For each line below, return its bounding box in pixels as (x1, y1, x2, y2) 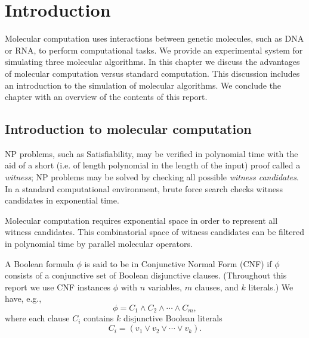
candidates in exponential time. (5, 194, 119, 206)
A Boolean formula (5, 257, 74, 270)
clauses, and (194, 280, 239, 293)
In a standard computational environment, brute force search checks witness (5, 182, 283, 195)
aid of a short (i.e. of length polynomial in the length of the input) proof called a (5, 159, 301, 171)
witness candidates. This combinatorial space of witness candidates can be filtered (5, 226, 304, 238)
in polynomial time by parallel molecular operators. (5, 237, 193, 250)
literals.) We (248, 280, 293, 293)
